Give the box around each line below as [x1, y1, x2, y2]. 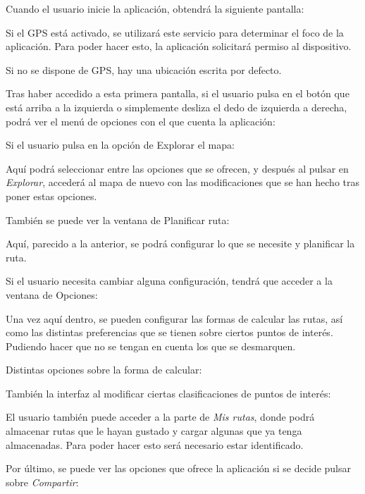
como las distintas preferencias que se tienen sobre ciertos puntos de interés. [6, 325, 333, 340]
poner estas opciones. [6, 188, 97, 203]
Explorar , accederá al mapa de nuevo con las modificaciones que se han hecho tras [6, 175, 360, 190]
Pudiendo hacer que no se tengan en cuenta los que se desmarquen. [6, 338, 296, 353]
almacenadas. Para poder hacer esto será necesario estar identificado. [6, 437, 304, 452]
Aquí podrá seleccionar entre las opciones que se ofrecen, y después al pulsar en [6, 161, 349, 175]
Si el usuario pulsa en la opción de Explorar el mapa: [6, 137, 235, 152]
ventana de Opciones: [6, 287, 98, 302]
